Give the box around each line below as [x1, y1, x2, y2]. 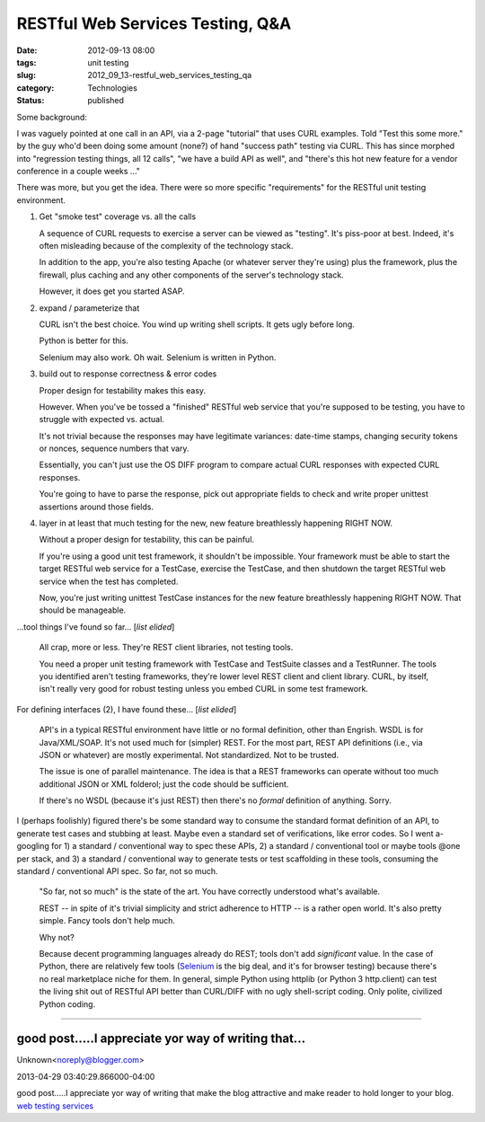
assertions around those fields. [39, 501, 154, 512]
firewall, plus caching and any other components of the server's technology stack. [39, 269, 345, 280]
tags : [16, 57, 37, 67]
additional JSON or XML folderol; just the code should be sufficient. [39, 778, 289, 790]
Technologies [87, 82, 138, 93]
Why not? [39, 932, 75, 942]
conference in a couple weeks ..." [16, 166, 141, 177]
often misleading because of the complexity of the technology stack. [39, 241, 294, 252]
